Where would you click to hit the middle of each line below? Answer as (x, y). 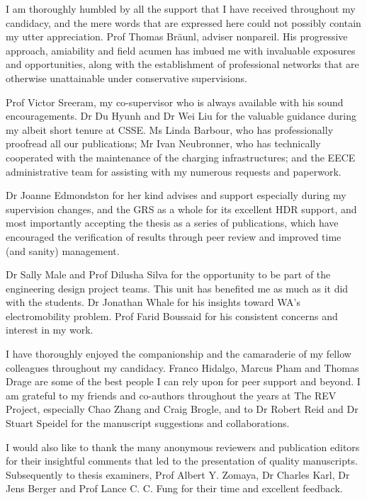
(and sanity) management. (63, 250)
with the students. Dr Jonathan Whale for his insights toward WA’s (153, 302)
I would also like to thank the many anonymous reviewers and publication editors (183, 447)
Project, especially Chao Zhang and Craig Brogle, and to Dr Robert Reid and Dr (182, 409)
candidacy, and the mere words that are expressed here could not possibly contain (183, 22)
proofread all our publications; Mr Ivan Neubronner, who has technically (163, 143)
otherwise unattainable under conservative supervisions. (126, 78)
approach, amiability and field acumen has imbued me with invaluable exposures (181, 50)
